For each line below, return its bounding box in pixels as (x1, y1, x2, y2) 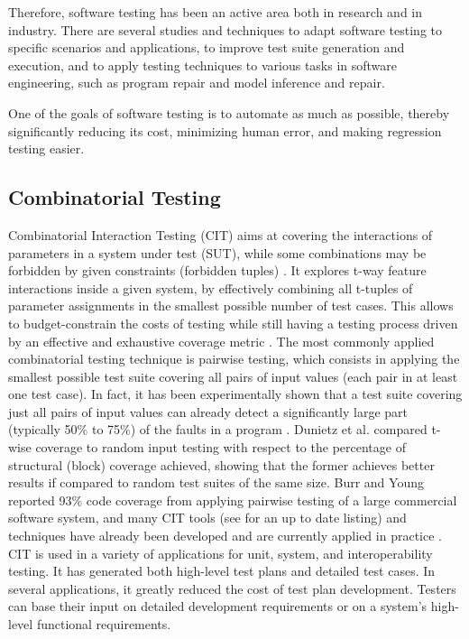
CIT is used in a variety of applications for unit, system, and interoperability (8, 543, 433, 562)
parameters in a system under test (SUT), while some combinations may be (8, 243, 427, 262)
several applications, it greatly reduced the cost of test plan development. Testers (8, 579, 456, 597)
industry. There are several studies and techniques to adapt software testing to (8, 20, 442, 39)
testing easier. (8, 139, 85, 158)
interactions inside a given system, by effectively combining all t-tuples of (8, 278, 413, 297)
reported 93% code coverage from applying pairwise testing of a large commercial (8, 490, 457, 509)
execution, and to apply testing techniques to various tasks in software (8, 55, 398, 74)
